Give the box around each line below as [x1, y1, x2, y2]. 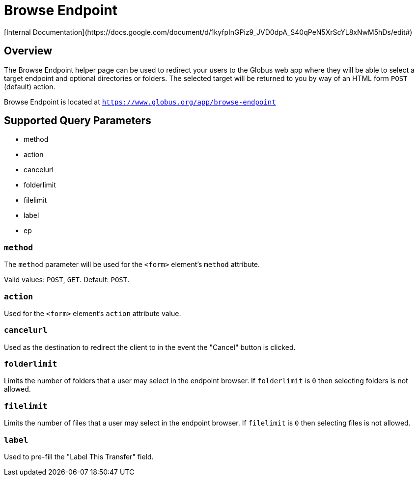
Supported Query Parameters [4, 114, 151, 127]
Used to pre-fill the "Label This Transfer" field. [4, 452, 154, 461]
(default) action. [4, 82, 56, 91]
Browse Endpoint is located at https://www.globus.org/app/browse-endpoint [4, 97, 276, 106]
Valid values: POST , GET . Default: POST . [4, 275, 130, 284]
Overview [4, 45, 53, 57]
